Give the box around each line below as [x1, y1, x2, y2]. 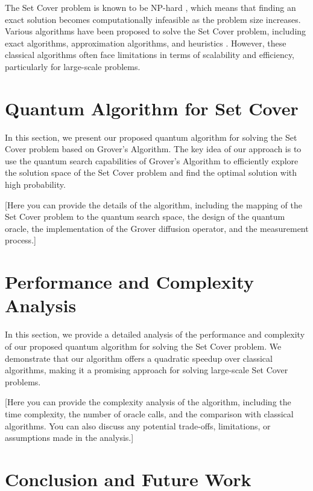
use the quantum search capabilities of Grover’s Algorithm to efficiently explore [5, 154, 299, 167]
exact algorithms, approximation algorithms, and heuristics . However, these [5, 36, 286, 49]
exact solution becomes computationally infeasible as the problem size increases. [5, 13, 301, 25]
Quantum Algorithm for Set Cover [5, 95, 299, 120]
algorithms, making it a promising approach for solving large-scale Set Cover [5, 364, 288, 376]
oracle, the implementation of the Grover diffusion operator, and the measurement [5, 222, 309, 234]
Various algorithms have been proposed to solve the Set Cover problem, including [5, 25, 306, 37]
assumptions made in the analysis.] [5, 431, 134, 444]
